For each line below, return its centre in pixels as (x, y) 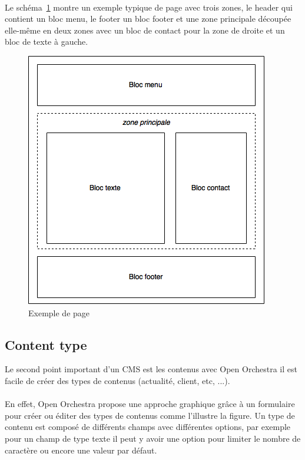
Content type (46, 344)
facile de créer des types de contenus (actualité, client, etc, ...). (117, 380)
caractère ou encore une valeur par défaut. (81, 450)
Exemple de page (59, 312)
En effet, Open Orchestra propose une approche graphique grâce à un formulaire (150, 404)
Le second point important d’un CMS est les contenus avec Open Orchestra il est (151, 369)
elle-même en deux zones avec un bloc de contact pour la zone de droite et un (145, 30)
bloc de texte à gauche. (47, 42)
